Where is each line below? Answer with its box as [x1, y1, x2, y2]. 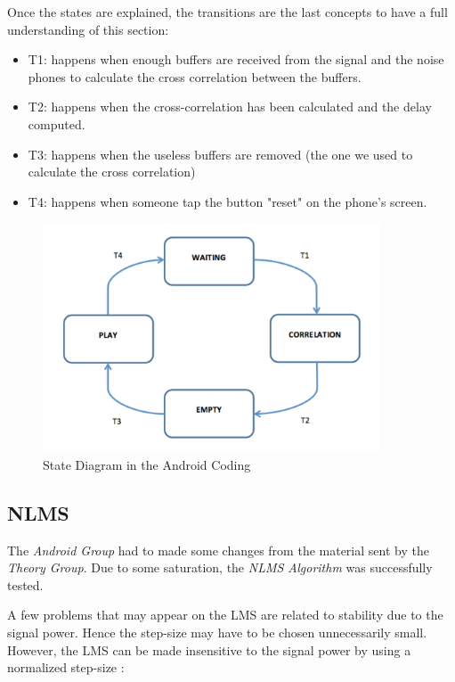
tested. [7, 575, 44, 594]
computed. [28, 114, 85, 133]
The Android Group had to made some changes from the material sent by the [7, 540, 429, 559]
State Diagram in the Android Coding [43, 455, 251, 473]
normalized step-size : [7, 658, 125, 677]
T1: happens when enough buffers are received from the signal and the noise [28, 50, 444, 69]
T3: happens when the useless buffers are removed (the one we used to [28, 144, 413, 163]
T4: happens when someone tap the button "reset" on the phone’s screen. [28, 192, 427, 210]
